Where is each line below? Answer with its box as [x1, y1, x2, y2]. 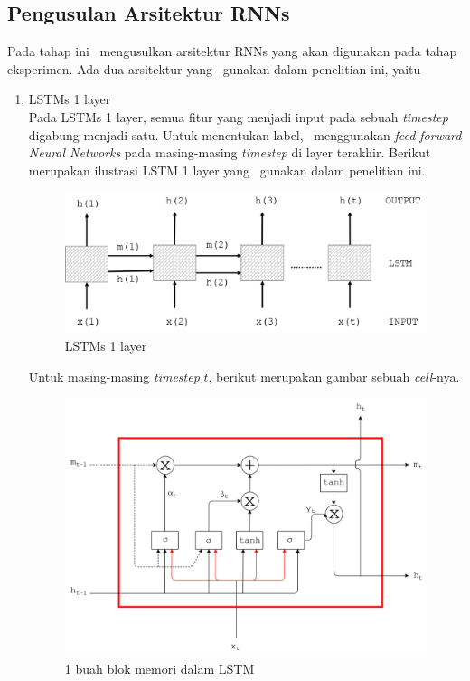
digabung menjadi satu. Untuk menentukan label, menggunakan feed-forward [28, 125, 462, 144]
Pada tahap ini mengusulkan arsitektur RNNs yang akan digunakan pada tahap [7, 42, 457, 61]
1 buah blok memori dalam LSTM [64, 659, 255, 678]
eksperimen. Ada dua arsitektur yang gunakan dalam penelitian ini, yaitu [7, 59, 421, 78]
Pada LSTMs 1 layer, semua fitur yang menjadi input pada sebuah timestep [28, 107, 448, 126]
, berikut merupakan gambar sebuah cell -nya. [208, 366, 460, 385]
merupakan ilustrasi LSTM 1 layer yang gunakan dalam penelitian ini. [28, 160, 426, 179]
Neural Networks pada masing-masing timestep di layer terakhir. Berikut [28, 143, 431, 162]
